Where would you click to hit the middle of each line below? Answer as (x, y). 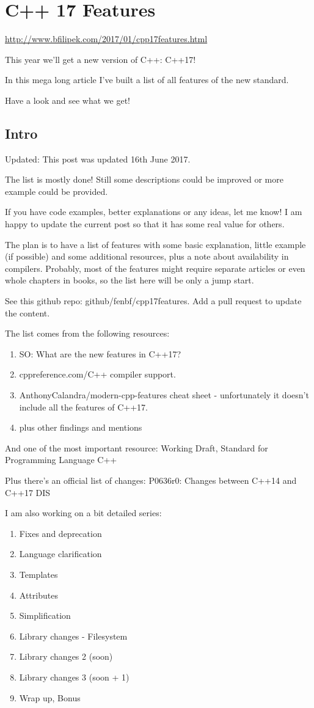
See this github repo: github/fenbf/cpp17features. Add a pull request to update (153, 301)
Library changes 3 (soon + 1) (74, 677)
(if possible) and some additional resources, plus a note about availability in (147, 256)
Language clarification (60, 554)
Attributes (38, 595)
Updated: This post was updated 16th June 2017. (98, 159)
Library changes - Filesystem (73, 636)
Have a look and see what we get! (68, 100)
